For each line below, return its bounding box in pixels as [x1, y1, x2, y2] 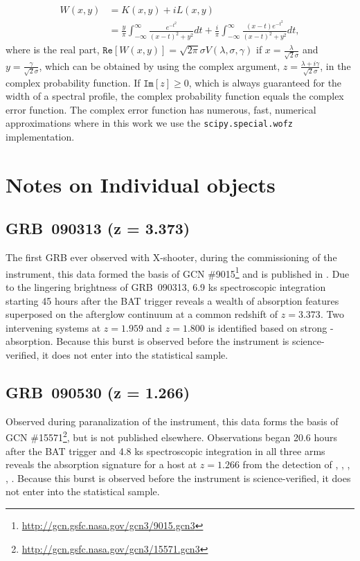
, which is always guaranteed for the [188, 75, 342, 89]
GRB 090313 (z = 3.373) [6, 217, 190, 239]
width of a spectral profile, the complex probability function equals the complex [6, 89, 344, 103]
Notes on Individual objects [6, 170, 276, 198]
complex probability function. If [6, 75, 141, 89]
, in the [320, 58, 351, 73]
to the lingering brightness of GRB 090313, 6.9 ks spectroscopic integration [6, 279, 326, 294]
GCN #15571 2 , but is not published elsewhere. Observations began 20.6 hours [6, 428, 338, 444]
